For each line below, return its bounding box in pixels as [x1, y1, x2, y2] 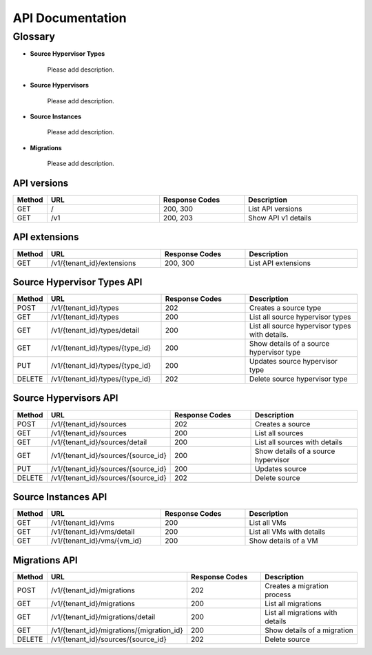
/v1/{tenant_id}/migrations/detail [50, 612, 156, 621]
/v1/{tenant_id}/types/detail [50, 326, 139, 335]
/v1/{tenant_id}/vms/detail [50, 527, 135, 537]
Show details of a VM [249, 536, 318, 545]
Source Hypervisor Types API [12, 276, 143, 288]
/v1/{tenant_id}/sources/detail [50, 437, 147, 447]
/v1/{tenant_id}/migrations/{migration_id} [50, 625, 183, 635]
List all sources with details [255, 437, 342, 447]
